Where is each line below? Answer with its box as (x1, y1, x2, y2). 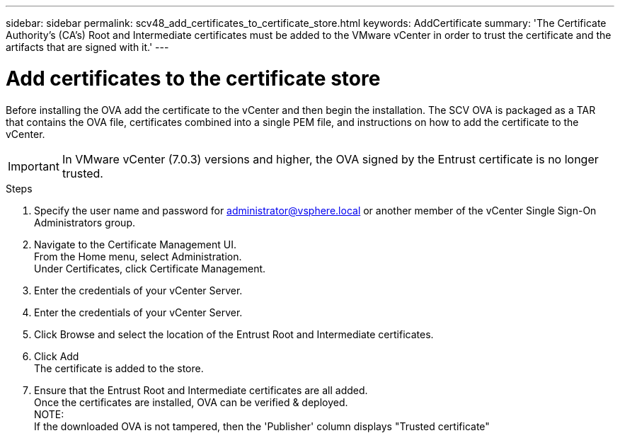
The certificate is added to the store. (34, 362, 204, 374)
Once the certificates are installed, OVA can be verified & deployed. (34, 396, 348, 408)
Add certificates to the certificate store (6, 66, 381, 91)
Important (8, 159, 59, 173)
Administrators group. (34, 216, 135, 229)
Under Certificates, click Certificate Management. (34, 262, 266, 275)
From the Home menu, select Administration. (34, 250, 242, 263)
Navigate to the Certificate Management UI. (34, 238, 236, 250)
